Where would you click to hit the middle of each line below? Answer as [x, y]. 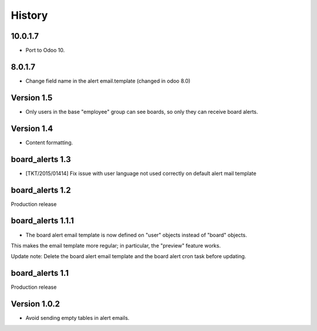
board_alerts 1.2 [41, 190]
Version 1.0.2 [36, 304]
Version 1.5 [32, 98]
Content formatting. [49, 142]
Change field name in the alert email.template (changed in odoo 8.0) [108, 81]
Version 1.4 [32, 128]
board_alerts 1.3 [41, 159]
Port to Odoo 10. [45, 50]
